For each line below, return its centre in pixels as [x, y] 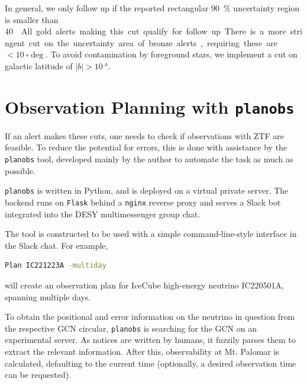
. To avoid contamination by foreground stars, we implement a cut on [172, 54]
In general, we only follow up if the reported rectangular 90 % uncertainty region [152, 8]
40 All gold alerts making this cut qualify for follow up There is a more [146, 31]
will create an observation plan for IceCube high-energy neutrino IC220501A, [145, 285]
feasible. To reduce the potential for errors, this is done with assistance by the [146, 147]
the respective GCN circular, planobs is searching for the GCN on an [131, 328]
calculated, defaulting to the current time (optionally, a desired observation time [151, 363]
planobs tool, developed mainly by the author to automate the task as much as [149, 159]
